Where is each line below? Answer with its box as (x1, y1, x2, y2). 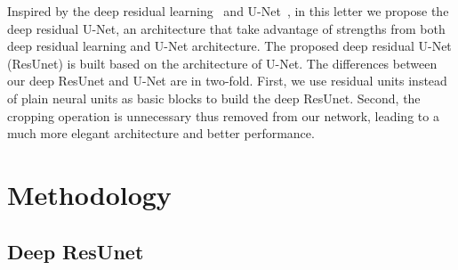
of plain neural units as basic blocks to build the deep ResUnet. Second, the (7, 88, 421, 107)
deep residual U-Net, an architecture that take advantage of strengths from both (7, 19, 446, 37)
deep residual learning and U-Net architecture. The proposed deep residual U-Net (7, 37, 452, 55)
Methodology (7, 176, 172, 212)
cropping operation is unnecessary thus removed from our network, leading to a (7, 106, 439, 125)
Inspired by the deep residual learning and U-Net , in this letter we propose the (7, 2, 449, 20)
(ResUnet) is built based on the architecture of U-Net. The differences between (7, 53, 438, 72)
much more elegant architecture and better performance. (7, 124, 315, 143)
